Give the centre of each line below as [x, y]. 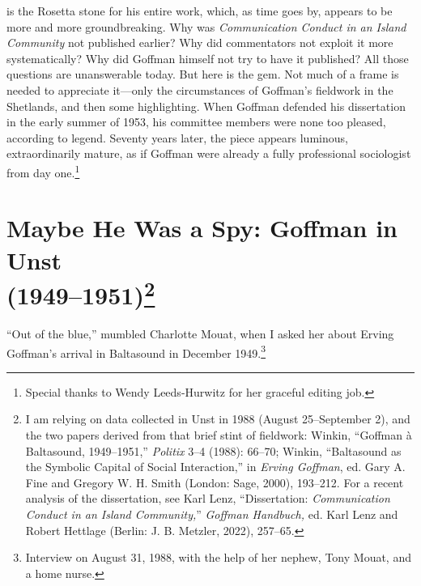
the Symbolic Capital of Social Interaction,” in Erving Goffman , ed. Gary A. [215, 467]
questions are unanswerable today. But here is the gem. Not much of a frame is [203, 74]
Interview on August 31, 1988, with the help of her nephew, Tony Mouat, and [218, 557]
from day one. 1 [43, 171]
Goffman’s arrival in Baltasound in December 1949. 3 [136, 351]
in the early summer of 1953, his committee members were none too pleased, [196, 122]
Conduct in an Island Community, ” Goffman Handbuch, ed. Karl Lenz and [212, 514]
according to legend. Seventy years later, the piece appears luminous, [177, 137]
